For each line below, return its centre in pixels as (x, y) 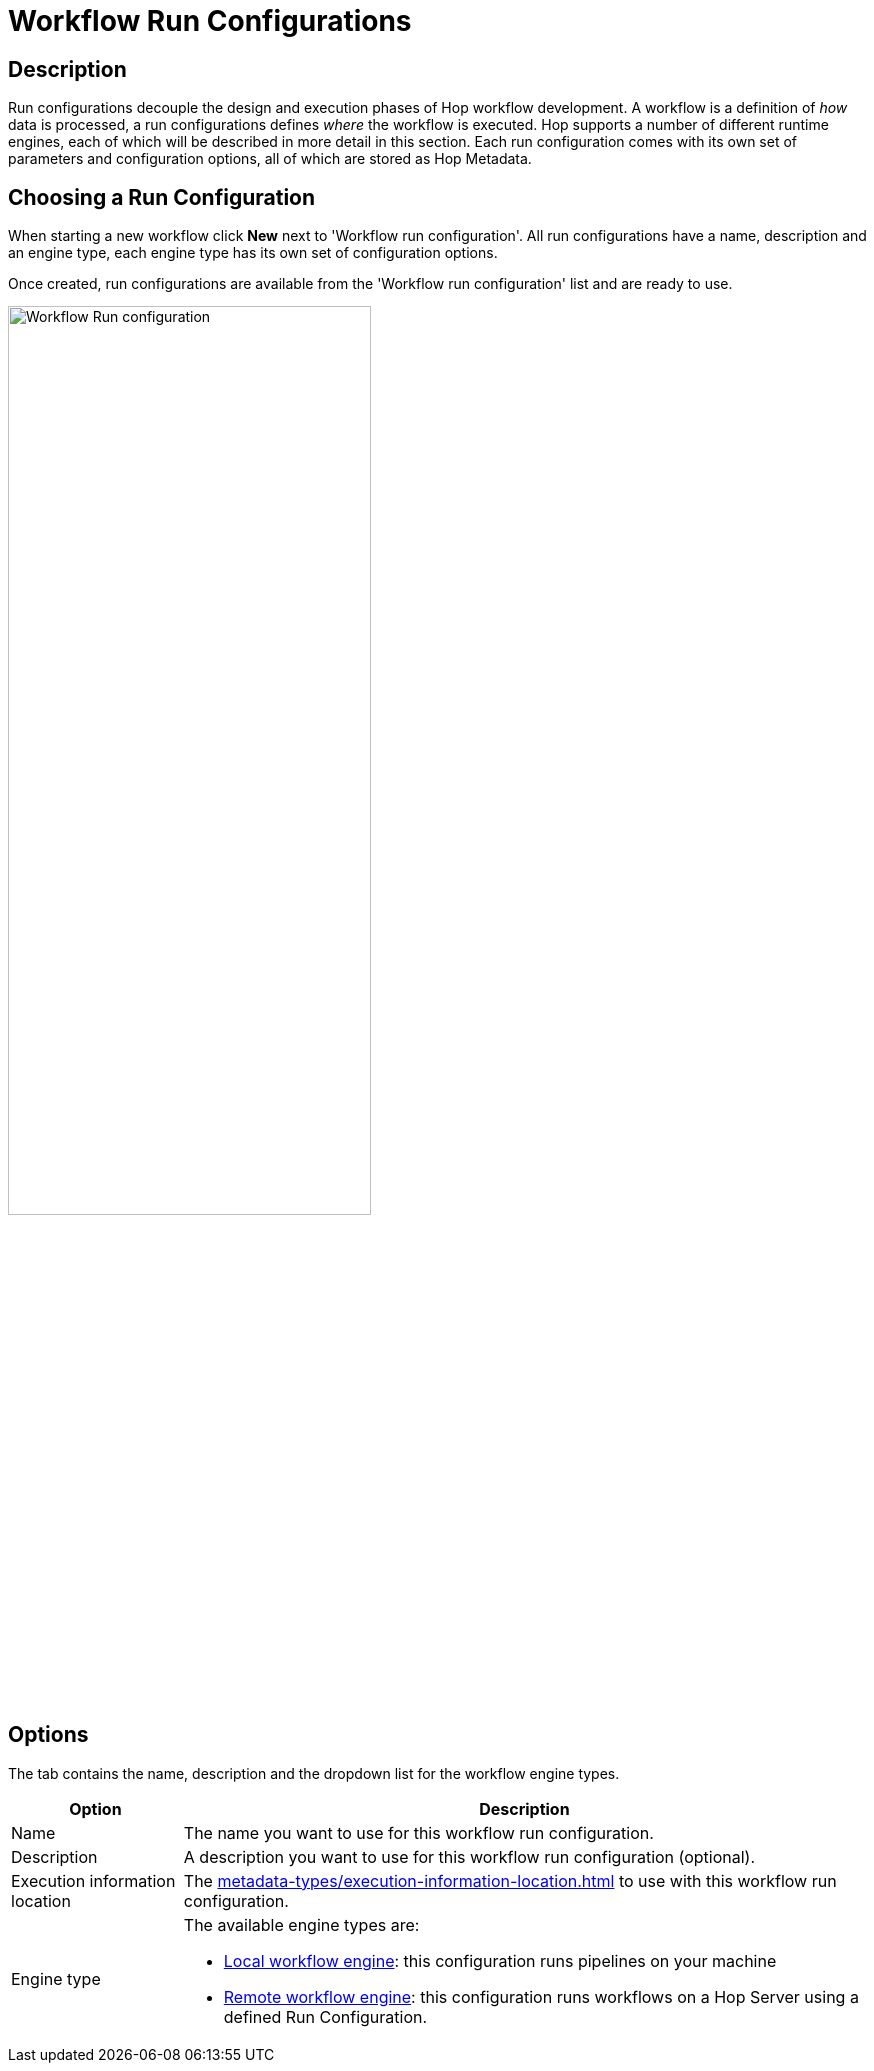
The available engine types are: (301, 1924)
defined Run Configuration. (325, 2016)
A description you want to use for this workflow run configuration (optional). (469, 1856)
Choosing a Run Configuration (162, 197)
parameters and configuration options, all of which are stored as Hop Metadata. (270, 159)
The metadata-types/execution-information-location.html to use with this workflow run (510, 1880)
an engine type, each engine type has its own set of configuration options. (253, 253)
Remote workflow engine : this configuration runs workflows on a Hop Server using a (541, 1996)
